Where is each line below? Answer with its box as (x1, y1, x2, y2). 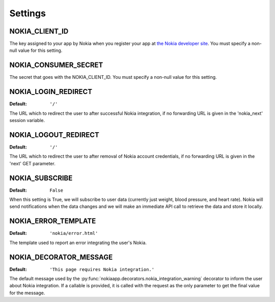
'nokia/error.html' (49, 230, 98, 236)
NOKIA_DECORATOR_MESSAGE (9, 253, 113, 261)
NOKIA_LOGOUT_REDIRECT (9, 130, 99, 139)
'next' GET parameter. (9, 160, 56, 166)
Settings (9, 8, 46, 19)
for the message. (9, 290, 45, 296)
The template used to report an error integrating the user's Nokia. (9, 239, 147, 246)
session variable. (9, 117, 45, 124)
